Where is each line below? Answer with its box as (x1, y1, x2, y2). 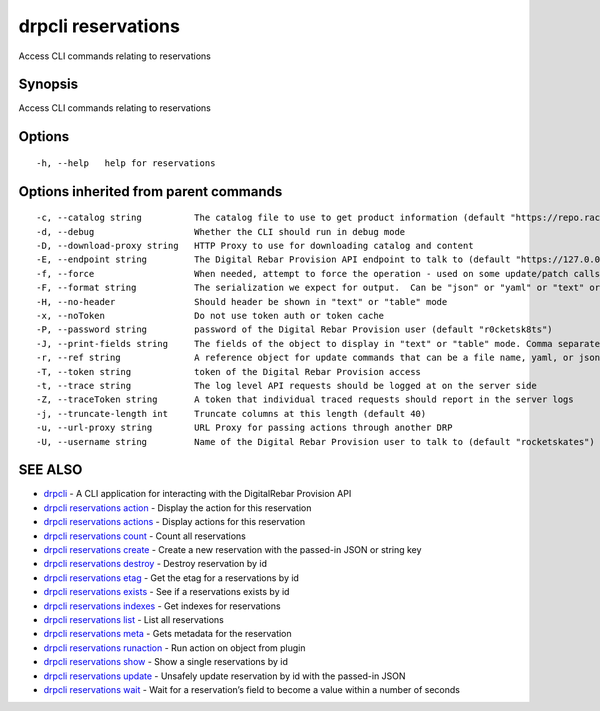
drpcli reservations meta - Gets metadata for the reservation (43, 628, 292, 640)
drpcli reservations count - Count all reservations (43, 530, 247, 542)
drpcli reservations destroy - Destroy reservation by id (43, 558, 268, 570)
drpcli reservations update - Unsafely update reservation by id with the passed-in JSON (43, 670, 406, 682)
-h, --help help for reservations (36, 157, 216, 169)
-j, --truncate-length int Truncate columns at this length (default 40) (36, 408, 427, 419)
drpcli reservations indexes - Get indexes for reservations (43, 600, 281, 612)
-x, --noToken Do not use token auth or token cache (36, 310, 385, 321)
